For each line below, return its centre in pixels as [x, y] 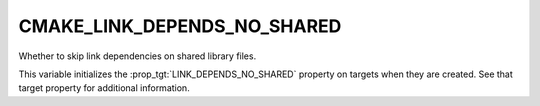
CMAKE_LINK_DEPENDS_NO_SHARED [180, 26]
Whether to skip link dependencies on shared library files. [137, 56]
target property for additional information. [104, 88]
